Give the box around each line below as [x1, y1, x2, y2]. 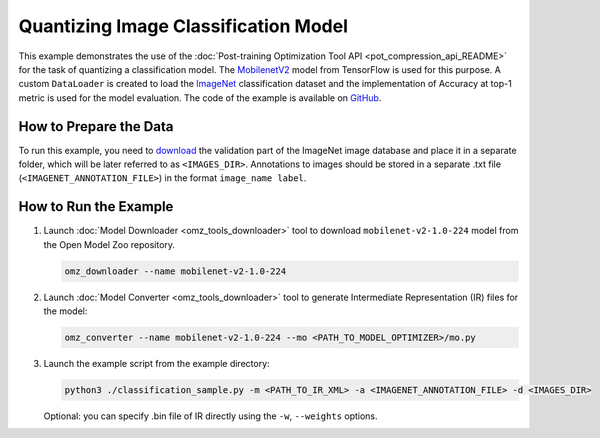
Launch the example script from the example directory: [43, 358, 270, 370]
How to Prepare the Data [18, 118, 174, 135]
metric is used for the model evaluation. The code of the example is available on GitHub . [18, 91, 382, 104]
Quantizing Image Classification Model [18, 15, 349, 37]
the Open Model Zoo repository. [43, 238, 175, 250]
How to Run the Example [18, 198, 174, 215]
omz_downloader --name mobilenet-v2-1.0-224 [64, 265, 287, 277]
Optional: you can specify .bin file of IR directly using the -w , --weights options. [43, 410, 379, 422]
